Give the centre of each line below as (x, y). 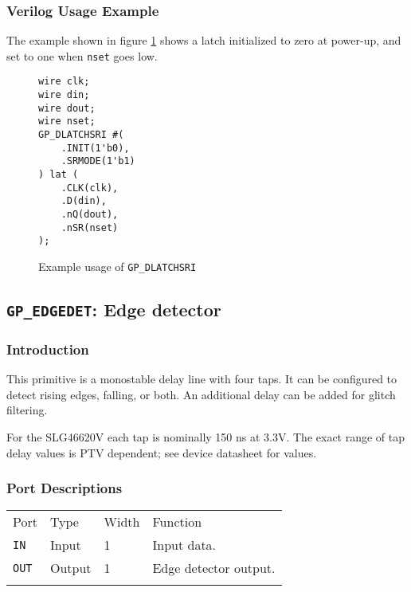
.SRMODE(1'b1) (98, 161)
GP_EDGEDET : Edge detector (114, 310)
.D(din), (84, 201)
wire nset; (67, 122)
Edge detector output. (214, 568)
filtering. (27, 410)
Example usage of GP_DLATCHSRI (117, 266)
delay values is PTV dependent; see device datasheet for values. (162, 452)
